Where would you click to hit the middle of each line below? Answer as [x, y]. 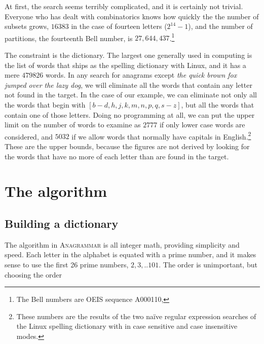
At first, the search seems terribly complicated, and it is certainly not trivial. [124, 6]
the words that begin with [45, 105]
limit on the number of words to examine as [73, 125]
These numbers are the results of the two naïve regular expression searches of [136, 316]
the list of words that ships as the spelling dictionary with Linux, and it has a [125, 65]
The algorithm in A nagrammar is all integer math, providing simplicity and [122, 244]
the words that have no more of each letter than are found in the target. [117, 156]
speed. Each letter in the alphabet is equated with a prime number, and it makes [130, 254]
